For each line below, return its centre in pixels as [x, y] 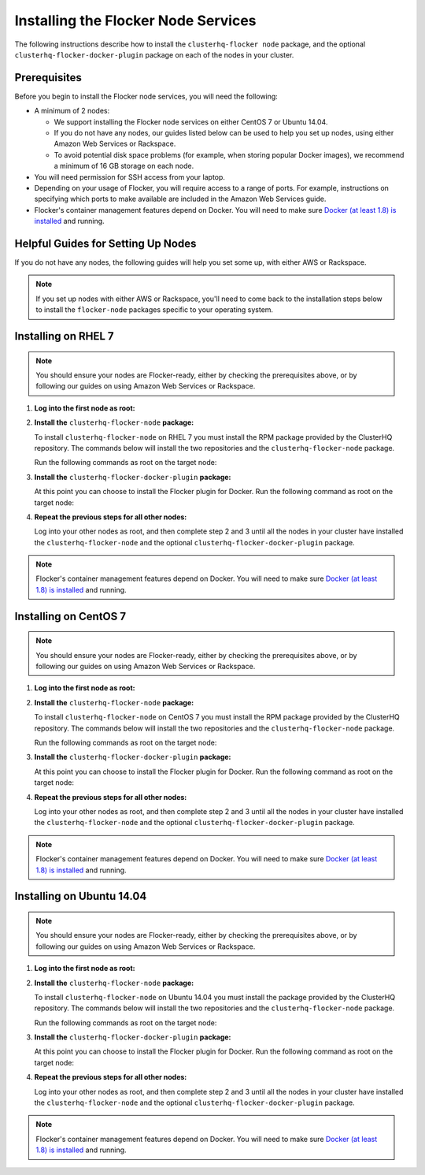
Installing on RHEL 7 [64, 336]
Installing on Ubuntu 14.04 [81, 896]
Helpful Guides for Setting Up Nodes [105, 243]
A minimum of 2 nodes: [72, 111]
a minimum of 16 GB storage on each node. [124, 166]
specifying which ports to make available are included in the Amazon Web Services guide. [180, 199]
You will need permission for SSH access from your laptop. [130, 177]
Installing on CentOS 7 [70, 616]
